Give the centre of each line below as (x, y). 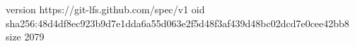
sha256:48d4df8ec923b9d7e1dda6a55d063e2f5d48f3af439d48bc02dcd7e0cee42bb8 (177, 23)
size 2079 (25, 37)
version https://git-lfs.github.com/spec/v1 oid (105, 9)
